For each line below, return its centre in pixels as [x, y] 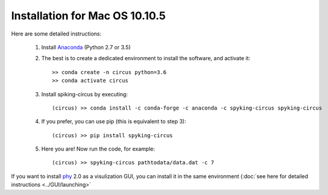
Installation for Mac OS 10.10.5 [88, 16]
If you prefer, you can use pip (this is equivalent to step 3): [114, 122]
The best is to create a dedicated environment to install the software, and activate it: [146, 58]
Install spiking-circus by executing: [84, 94]
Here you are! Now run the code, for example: [98, 149]
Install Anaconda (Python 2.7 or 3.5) [86, 47]
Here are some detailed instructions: [56, 34]
